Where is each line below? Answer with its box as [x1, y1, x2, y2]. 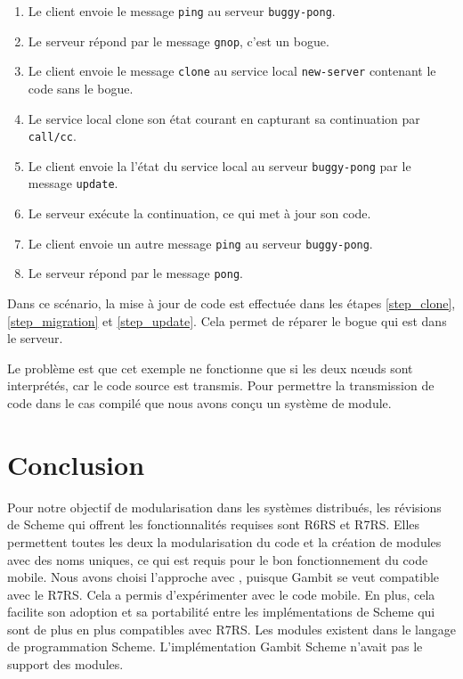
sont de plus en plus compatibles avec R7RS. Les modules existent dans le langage [7, 619, 456, 638]
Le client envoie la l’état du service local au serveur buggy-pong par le [28, 156, 411, 175]
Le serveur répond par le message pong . [28, 264, 243, 282]
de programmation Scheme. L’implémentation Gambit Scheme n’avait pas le [7, 637, 423, 656]
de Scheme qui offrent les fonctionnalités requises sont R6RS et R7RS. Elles [7, 515, 420, 534]
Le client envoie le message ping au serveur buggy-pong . [28, 2, 336, 20]
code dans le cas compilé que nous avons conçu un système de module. [7, 394, 392, 412]
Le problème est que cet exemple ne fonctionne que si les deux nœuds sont [7, 358, 413, 377]
